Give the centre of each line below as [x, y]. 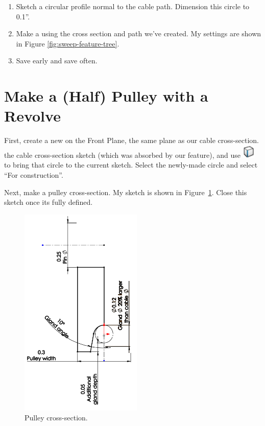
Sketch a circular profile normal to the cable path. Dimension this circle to [133, 6]
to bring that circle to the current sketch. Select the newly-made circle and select [131, 165]
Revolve [32, 116]
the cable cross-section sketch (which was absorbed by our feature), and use [123, 155]
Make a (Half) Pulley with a [106, 96]
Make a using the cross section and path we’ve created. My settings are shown [139, 33]
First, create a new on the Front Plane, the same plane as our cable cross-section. [131, 140]
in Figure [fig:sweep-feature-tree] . [68, 43]
